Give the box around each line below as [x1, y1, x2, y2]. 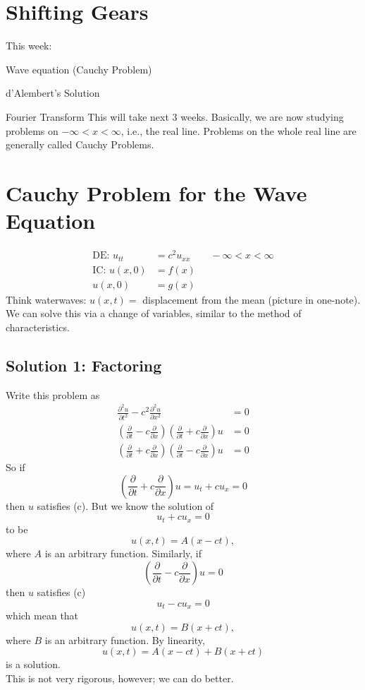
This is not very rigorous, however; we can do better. [6, 670, 234, 685]
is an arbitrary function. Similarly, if [44, 546, 202, 561]
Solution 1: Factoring [6, 354, 162, 376]
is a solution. [6, 657, 61, 672]
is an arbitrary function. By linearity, [44, 632, 205, 647]
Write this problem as [6, 387, 100, 402]
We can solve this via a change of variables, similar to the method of [6, 306, 302, 321]
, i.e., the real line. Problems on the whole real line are [120, 123, 357, 138]
